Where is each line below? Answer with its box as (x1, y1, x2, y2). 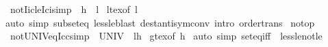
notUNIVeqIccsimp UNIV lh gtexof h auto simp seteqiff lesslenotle (10, 29, 323, 43)
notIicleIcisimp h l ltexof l (10, 2, 138, 16)
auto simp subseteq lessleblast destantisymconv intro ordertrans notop (5, 15, 315, 29)
